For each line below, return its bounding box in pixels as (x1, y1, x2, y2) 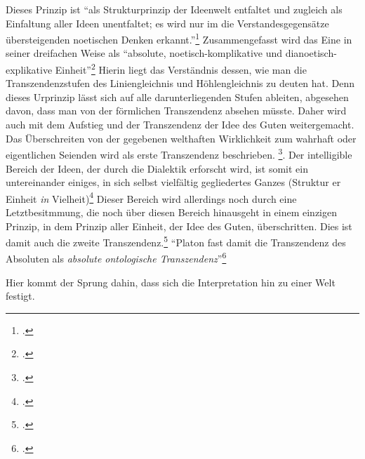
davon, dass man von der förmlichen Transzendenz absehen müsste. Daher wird (6, 103, 347, 118)
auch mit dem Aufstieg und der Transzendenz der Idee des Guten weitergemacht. (6, 117, 354, 132)
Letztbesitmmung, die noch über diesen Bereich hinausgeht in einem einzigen (6, 204, 338, 219)
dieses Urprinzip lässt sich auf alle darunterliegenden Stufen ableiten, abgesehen (6, 89, 349, 104)
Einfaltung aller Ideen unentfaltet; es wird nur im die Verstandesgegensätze (6, 15, 329, 30)
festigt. (6, 288, 35, 303)
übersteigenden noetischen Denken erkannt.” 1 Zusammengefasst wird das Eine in (6, 30, 352, 46)
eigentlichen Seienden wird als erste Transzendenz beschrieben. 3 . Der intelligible (6, 145, 352, 161)
